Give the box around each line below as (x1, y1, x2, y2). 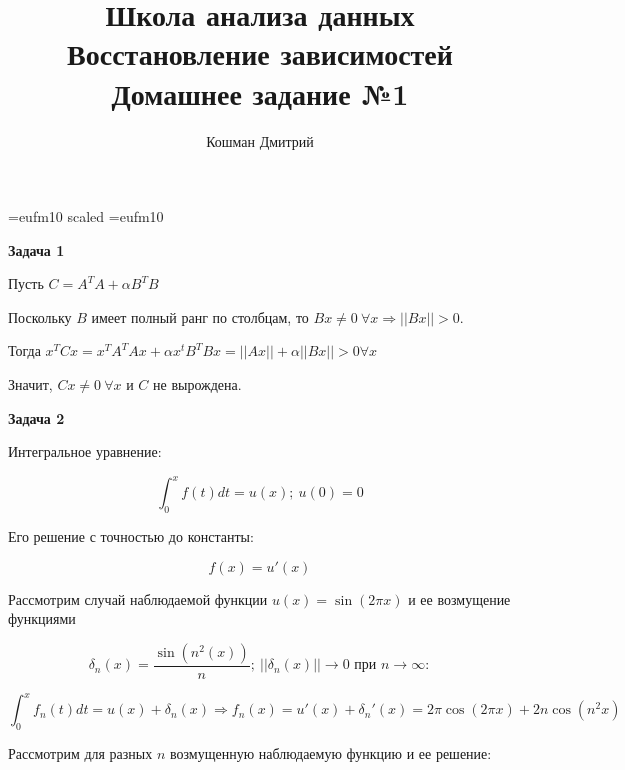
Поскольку (8, 306, 72, 327)
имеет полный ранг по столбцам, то (91, 306, 309, 327)
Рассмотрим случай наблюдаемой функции (8, 588, 268, 609)
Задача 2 (8, 407, 65, 428)
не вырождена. (153, 374, 242, 395)
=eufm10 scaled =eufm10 (8, 206, 164, 227)
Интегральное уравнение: (8, 441, 162, 462)
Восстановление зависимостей (67, 33, 453, 74)
